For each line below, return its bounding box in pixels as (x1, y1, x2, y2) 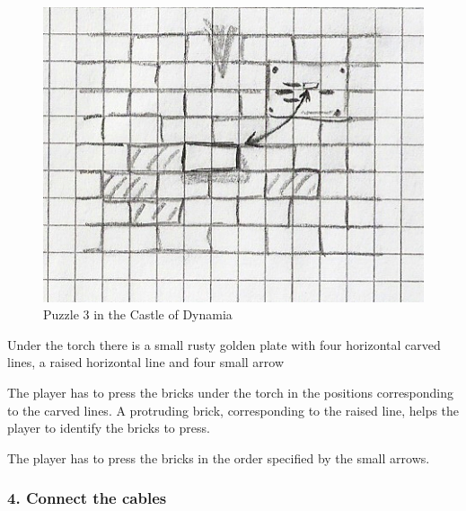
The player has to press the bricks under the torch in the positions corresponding (7, 383, 454, 401)
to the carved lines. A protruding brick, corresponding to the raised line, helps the (7, 400, 460, 419)
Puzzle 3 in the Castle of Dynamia (43, 305, 233, 324)
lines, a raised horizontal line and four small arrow (7, 353, 285, 372)
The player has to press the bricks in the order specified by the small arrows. (7, 448, 430, 467)
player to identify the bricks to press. (7, 418, 210, 437)
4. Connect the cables (7, 487, 167, 509)
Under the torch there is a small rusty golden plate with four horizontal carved (7, 335, 441, 354)
